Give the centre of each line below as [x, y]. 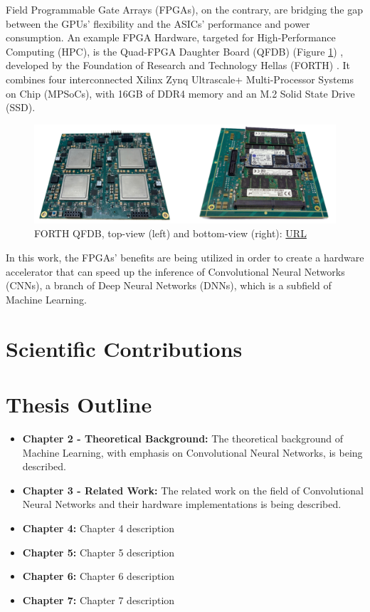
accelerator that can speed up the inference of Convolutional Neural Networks [175, 271]
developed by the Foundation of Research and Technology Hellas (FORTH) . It [178, 65]
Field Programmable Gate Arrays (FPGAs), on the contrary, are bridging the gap [184, 9]
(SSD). [21, 107]
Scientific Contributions [124, 348]
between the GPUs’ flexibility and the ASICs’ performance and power [158, 23]
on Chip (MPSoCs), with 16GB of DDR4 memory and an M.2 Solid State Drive [180, 93]
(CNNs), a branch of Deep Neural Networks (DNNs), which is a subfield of [169, 285]
